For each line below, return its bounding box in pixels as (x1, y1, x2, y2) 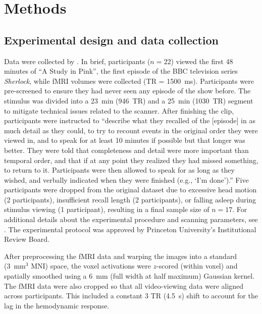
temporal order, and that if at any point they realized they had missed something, (4, 154, 258, 165)
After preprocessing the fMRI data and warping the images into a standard (4, 250, 237, 261)
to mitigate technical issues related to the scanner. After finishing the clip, (4, 105, 234, 116)
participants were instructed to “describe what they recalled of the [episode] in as (4, 115, 255, 126)
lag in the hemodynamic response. (4, 300, 110, 310)
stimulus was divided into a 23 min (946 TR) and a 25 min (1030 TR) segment (4, 95, 253, 106)
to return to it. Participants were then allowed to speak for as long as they (4, 165, 235, 175)
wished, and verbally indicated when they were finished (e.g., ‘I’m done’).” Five (4, 174, 249, 185)
